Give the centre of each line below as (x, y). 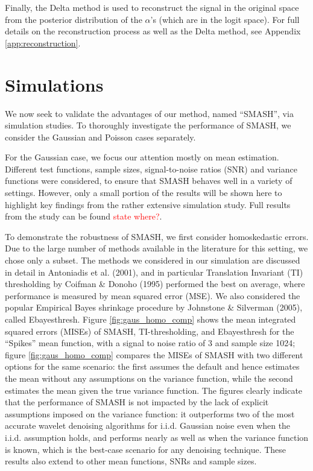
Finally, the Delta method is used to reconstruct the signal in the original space (152, 7)
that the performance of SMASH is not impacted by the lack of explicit (137, 402)
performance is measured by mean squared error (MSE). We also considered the (153, 295)
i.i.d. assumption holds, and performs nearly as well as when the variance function (157, 437)
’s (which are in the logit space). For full (225, 19)
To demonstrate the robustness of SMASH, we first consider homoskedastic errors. (157, 236)
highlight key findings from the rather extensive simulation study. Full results (148, 204)
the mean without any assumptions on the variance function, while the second (149, 378)
